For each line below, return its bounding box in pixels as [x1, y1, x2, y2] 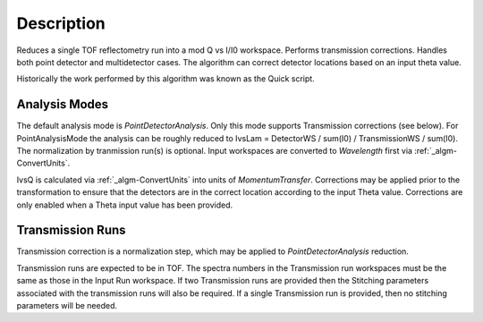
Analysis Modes [16, 97, 109, 112]
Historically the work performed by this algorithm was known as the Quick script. [16, 73, 315, 84]
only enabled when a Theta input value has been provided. [16, 199, 233, 210]
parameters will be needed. [16, 301, 118, 311]
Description [16, 13, 106, 33]
